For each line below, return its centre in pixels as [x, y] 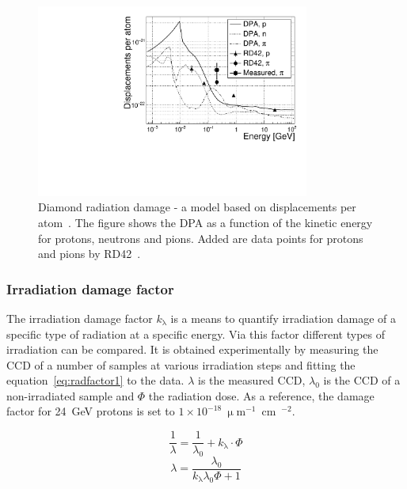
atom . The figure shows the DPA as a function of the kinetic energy [205, 222]
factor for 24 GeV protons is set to [91, 411]
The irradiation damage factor [80, 318]
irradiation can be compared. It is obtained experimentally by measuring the [192, 349]
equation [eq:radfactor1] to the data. [95, 380]
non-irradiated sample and [70, 395]
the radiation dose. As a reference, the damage [261, 395]
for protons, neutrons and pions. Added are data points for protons [201, 238]
